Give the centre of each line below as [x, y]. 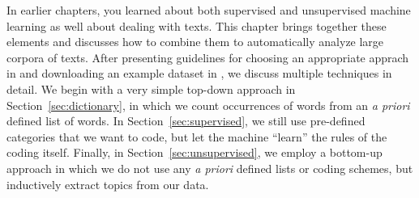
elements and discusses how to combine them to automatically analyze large [195, 42]
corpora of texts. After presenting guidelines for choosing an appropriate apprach [208, 57]
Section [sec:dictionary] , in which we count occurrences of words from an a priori [208, 105]
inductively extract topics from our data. [108, 184]
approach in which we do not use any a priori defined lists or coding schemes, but [210, 168]
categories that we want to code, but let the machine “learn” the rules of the [197, 136]
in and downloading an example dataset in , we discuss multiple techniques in [199, 73]
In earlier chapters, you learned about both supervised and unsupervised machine [209, 10]
